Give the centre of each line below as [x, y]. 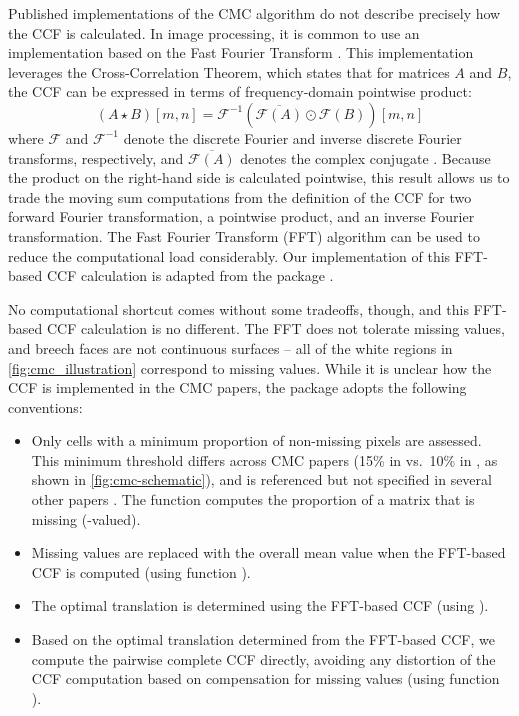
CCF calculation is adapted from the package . [190, 275]
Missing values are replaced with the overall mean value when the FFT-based [268, 552]
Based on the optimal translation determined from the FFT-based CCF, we [263, 639]
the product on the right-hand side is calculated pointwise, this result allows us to [259, 177]
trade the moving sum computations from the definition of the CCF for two [240, 196]
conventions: [45, 406]
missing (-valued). [86, 518]
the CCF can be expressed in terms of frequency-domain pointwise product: [240, 91]
